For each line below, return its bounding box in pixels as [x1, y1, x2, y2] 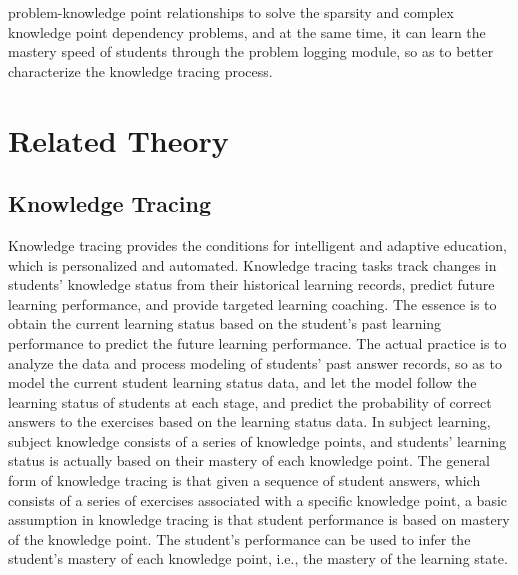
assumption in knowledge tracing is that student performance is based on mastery [8, 509, 510, 530]
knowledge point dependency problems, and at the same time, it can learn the [8, 21, 486, 42]
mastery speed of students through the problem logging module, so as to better [8, 41, 494, 62]
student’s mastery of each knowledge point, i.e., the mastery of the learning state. [8, 548, 508, 569]
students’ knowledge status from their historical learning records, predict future [8, 274, 495, 295]
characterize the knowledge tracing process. [8, 60, 273, 81]
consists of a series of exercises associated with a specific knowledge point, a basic [8, 489, 507, 510]
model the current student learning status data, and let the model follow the [8, 372, 477, 393]
